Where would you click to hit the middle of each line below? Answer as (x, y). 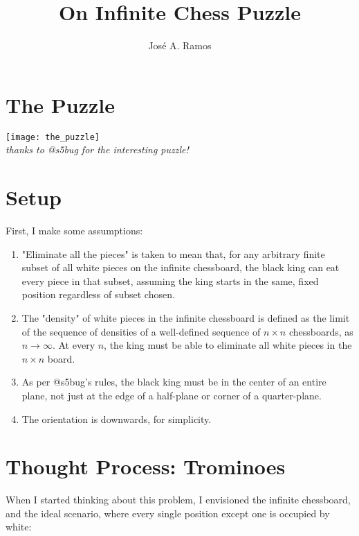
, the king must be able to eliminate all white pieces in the (228, 345)
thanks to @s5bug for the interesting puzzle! (97, 149)
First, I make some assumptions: (74, 231)
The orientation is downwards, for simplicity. (117, 418)
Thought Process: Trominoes (146, 466)
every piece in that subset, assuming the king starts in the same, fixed (170, 280)
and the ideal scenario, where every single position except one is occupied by (168, 513)
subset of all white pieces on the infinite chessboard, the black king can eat (181, 267)
